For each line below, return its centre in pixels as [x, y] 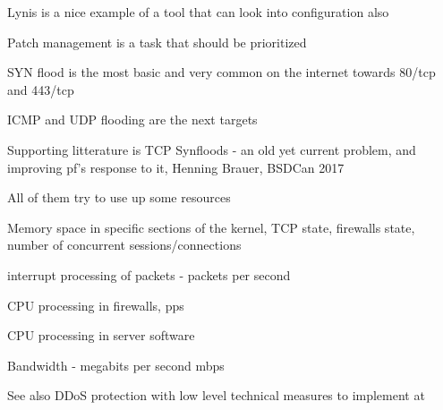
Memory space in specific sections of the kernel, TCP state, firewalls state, [211, 227]
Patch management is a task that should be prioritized [157, 42]
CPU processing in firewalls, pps [96, 305]
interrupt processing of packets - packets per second [149, 274]
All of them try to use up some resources [119, 197]
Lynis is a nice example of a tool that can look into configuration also [198, 12]
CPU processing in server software [101, 335]
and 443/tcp [41, 89]
